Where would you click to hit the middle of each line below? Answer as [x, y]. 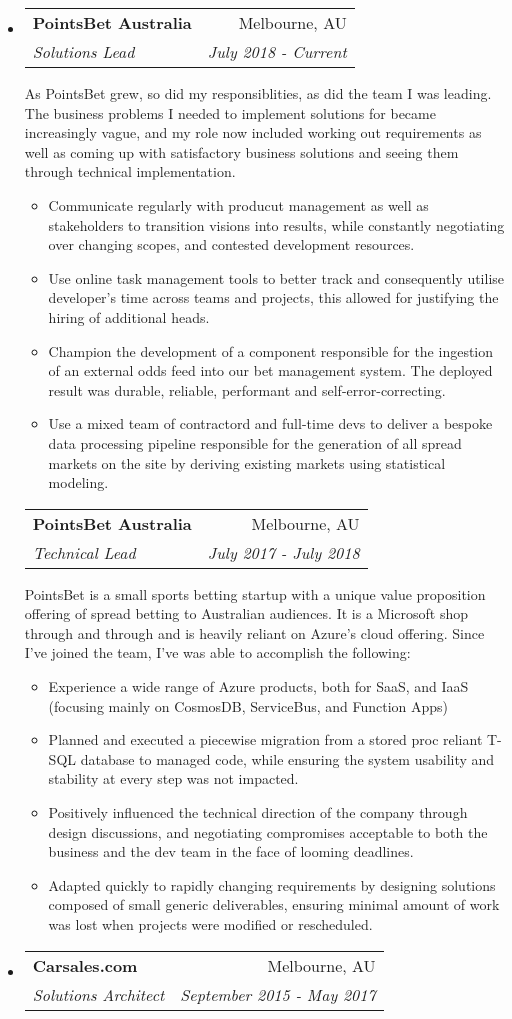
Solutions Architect [98, 994]
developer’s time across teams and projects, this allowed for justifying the [273, 297]
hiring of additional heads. [129, 316]
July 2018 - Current [277, 51]
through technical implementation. [130, 171]
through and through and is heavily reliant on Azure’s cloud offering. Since [254, 632]
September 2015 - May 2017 [278, 994]
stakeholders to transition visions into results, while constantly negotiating [276, 224]
